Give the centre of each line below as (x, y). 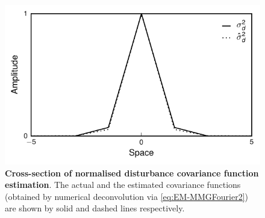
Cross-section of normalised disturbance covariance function (132, 173)
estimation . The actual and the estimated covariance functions (123, 185)
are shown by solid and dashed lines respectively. (95, 208)
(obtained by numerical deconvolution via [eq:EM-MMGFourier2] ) (126, 196)
